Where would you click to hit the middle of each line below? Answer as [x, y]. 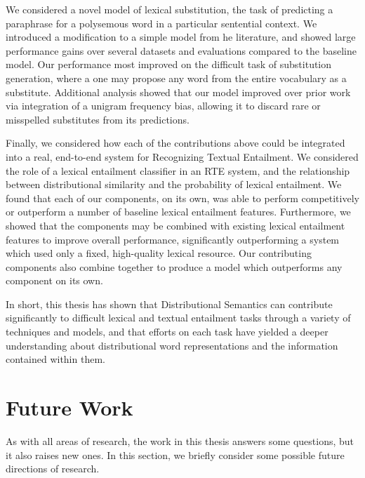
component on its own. [54, 280]
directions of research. [53, 469]
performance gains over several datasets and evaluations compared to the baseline [181, 50]
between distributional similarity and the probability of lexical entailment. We [174, 184]
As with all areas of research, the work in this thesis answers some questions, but [180, 440]
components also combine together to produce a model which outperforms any [174, 266]
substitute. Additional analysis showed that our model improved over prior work [178, 92]
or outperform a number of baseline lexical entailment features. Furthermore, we [178, 212]
